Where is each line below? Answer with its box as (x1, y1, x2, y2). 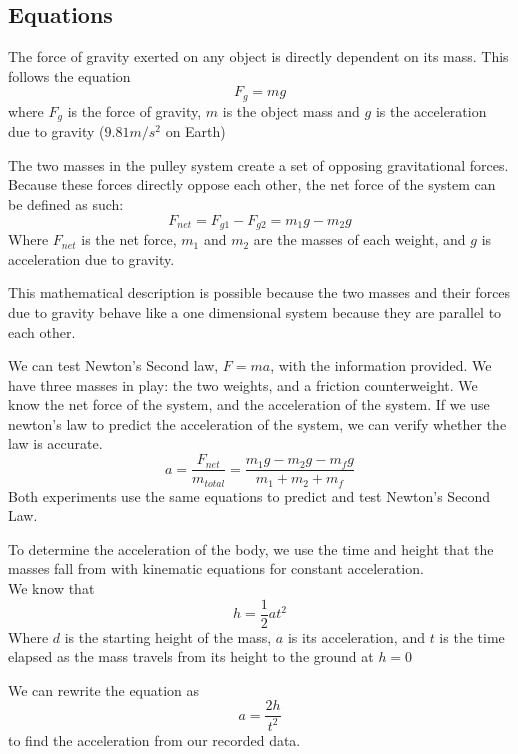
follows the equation (8, 65, 131, 86)
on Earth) (165, 121, 226, 142)
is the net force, (81, 229, 177, 250)
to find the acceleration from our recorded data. (8, 729, 301, 750)
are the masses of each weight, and (253, 229, 466, 250)
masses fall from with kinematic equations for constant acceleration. (8, 558, 424, 579)
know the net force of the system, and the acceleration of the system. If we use (8, 394, 490, 415)
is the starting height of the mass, (64, 626, 272, 647)
